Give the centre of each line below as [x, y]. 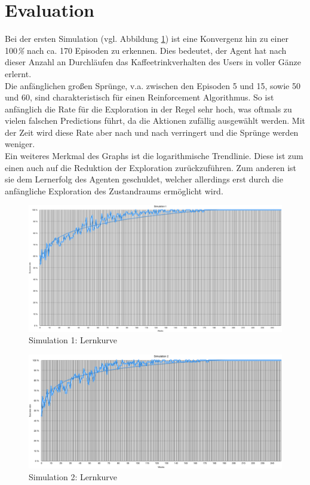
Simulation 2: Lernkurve [73, 476]
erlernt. [18, 73]
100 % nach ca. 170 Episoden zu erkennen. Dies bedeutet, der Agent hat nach [146, 50]
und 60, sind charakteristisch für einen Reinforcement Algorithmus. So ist [139, 97]
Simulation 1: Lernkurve [73, 340]
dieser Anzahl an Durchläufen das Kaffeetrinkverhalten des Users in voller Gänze [153, 62]
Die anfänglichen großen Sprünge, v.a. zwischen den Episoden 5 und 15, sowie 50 [153, 85]
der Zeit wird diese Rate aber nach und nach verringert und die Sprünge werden [152, 132]
